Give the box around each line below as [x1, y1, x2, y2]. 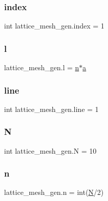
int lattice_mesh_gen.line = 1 [4, 103, 99, 114]
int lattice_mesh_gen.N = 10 [4, 145, 97, 156]
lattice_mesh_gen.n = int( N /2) [4, 187, 104, 197]
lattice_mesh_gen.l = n [4, 62, 79, 73]
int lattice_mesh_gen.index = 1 [4, 20, 104, 31]
